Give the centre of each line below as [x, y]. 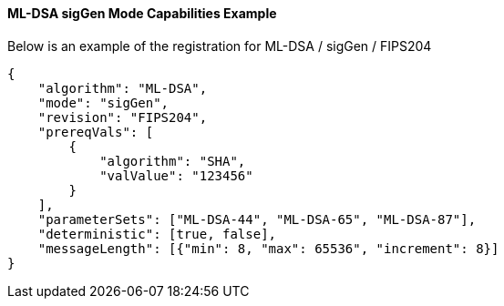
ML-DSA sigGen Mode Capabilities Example [142, 13]
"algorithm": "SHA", [173, 161]
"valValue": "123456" [176, 175]
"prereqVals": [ [96, 132]
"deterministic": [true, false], [157, 234]
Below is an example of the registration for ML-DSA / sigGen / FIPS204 [220, 46]
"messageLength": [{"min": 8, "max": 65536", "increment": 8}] [268, 248]
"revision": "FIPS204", [123, 117]
